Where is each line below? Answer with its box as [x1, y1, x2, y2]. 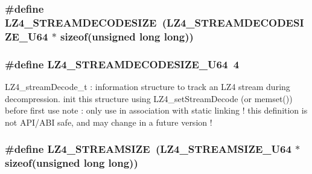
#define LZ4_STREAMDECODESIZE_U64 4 [5, 56, 240, 71]
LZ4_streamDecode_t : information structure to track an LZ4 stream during [5, 80, 290, 92]
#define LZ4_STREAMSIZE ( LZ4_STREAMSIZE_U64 [5, 141, 291, 156]
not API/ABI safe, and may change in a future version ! [5, 115, 212, 128]
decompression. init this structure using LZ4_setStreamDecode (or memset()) [5, 92, 293, 105]
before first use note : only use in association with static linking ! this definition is [5, 104, 308, 117]
